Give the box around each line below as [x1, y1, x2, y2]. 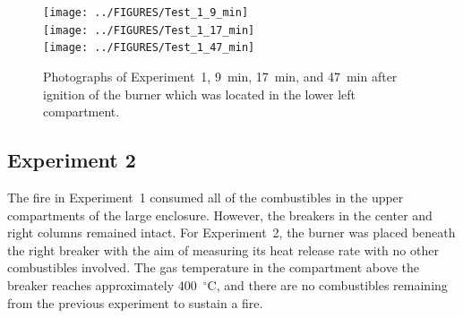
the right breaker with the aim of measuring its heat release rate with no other [7, 240, 439, 259]
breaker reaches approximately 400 [7, 275, 197, 294]
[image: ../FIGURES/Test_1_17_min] [43, 23, 255, 37]
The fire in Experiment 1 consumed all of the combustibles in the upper [7, 187, 404, 206]
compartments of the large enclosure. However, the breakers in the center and [7, 205, 433, 224]
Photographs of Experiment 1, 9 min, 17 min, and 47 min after [43, 66, 398, 85]
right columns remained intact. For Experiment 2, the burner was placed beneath [7, 223, 456, 242]
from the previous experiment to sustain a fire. [7, 293, 263, 312]
